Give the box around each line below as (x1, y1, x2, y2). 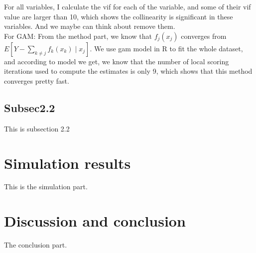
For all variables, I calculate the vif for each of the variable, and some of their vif (4, 1, 251, 11)
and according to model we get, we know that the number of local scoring (4, 56, 229, 66)
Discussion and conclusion (4, 211, 186, 231)
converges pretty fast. (4, 75, 69, 86)
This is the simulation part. (4, 181, 88, 192)
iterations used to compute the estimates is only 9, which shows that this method (4, 66, 253, 76)
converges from (181, 30, 227, 41)
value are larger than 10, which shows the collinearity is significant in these (4, 11, 233, 21)
